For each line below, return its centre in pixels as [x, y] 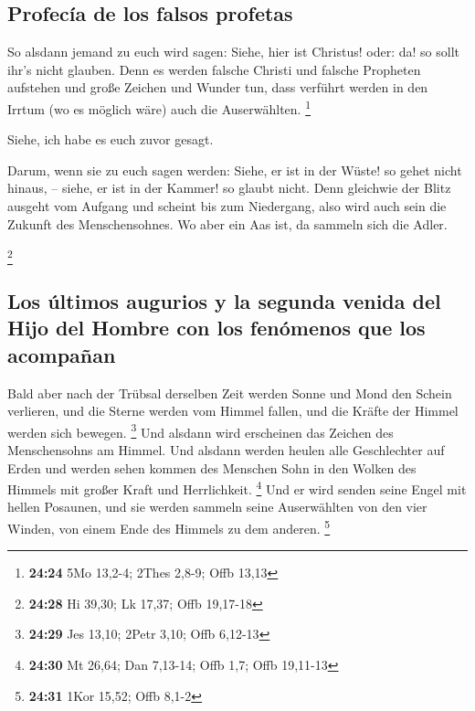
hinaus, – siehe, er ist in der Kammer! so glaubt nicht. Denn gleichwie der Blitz [229, 188]
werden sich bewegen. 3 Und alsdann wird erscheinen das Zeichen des [201, 430]
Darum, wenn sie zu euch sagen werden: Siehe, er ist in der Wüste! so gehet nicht [235, 170]
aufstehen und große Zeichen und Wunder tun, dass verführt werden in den [218, 87]
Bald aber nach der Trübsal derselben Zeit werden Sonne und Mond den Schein [230, 393]
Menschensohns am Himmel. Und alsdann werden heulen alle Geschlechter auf [226, 449]
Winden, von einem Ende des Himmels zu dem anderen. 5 [169, 526]
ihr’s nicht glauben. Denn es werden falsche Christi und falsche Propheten [214, 69]
